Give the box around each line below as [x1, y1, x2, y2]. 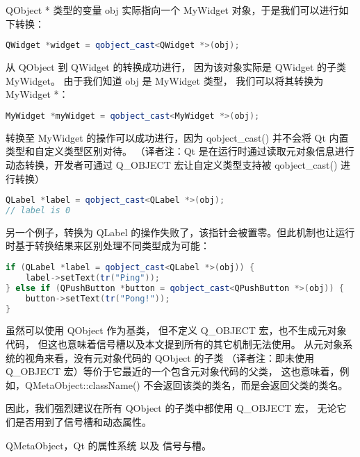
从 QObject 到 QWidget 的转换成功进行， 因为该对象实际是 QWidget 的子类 [6, 60, 346, 74]
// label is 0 [6, 205, 71, 215]
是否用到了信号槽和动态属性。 [15, 414, 152, 429]
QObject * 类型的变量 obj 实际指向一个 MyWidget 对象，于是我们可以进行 [6, 3, 339, 17]
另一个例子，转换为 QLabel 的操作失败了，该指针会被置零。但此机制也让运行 [6, 224, 355, 239]
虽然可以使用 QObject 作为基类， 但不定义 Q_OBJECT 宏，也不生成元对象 [6, 323, 347, 338]
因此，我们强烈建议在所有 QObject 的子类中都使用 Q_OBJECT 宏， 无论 [6, 401, 337, 415]
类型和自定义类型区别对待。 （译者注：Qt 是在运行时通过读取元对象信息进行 [6, 144, 354, 158]
